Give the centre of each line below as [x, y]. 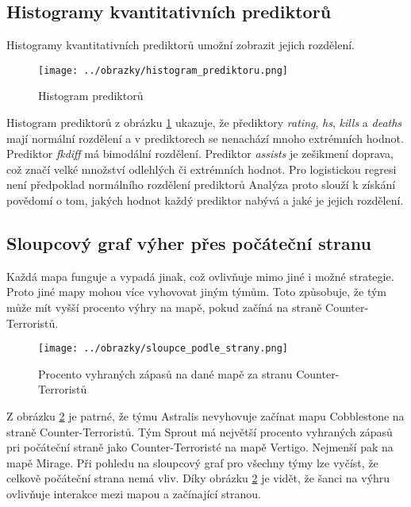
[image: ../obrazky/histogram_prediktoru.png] [163, 70]
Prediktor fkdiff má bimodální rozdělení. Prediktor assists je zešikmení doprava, [200, 154]
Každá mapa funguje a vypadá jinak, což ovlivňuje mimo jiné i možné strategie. [200, 276]
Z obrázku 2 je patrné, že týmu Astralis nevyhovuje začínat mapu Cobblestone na [205, 416]
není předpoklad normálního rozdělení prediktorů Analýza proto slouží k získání [201, 184]
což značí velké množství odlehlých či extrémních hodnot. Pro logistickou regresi [202, 169]
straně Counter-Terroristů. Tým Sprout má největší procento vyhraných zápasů [200, 431]
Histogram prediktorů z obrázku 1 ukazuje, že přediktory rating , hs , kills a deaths [204, 123]
